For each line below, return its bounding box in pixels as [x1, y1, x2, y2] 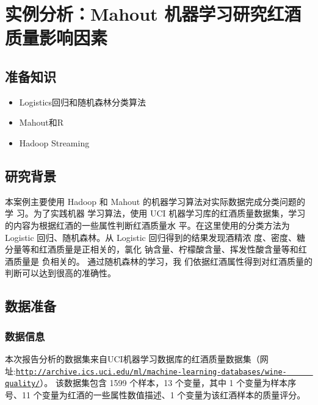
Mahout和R [19, 116, 63, 129]
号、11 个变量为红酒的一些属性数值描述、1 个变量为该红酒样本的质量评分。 [5, 388, 306, 401]
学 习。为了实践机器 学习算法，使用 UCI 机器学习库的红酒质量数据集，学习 [5, 207, 306, 220]
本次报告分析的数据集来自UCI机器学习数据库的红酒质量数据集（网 [5, 352, 269, 365]
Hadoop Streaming [19, 136, 90, 149]
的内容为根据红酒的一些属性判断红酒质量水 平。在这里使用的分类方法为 [5, 218, 290, 231]
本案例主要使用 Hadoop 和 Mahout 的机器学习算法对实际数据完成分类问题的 [5, 195, 305, 207]
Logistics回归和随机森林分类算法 [19, 95, 146, 108]
